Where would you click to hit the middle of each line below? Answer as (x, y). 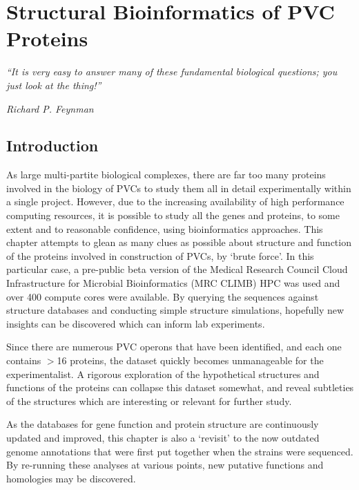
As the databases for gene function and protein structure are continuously (163, 424)
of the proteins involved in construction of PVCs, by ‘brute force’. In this (160, 255)
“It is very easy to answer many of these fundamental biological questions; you (172, 72)
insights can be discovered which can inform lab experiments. (136, 323)
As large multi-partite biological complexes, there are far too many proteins (166, 175)
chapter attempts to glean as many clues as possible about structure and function (179, 242)
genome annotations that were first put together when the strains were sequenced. (180, 451)
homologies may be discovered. (71, 478)
